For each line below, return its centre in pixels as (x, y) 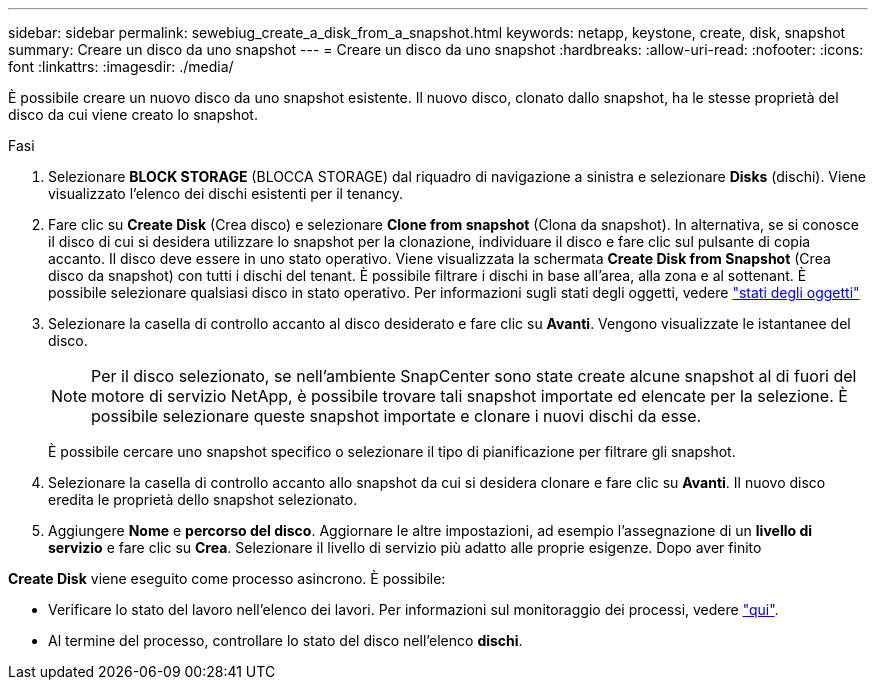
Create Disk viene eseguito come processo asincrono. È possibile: (227, 578)
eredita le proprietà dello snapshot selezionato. (203, 499)
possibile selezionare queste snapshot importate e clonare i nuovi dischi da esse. (396, 416)
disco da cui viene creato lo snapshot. (133, 114)
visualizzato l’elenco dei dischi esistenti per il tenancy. (225, 193)
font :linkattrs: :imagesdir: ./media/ (121, 66)
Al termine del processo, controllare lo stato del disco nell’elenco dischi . (285, 640)
